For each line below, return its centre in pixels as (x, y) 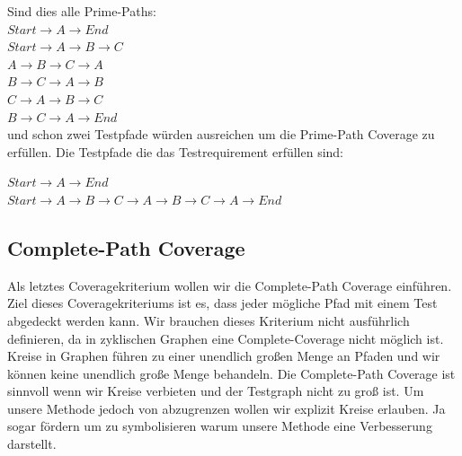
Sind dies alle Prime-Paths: (82, 11)
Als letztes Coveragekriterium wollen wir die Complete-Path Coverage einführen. (230, 285)
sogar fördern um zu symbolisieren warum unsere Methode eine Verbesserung (220, 426)
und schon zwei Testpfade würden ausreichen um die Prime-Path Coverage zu (221, 134)
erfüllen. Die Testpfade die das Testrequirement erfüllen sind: (176, 151)
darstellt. (32, 444)
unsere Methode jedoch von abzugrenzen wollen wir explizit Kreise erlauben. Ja (227, 408)
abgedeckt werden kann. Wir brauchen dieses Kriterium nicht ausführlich (209, 320)
